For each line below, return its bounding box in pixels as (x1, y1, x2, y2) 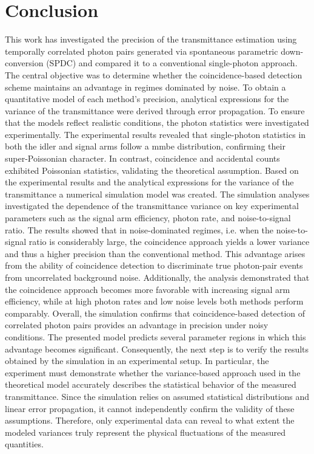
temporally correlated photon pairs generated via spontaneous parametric (5, 44, 278, 57)
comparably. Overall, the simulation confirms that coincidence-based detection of (5, 306, 306, 319)
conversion (5, 57, 44, 69)
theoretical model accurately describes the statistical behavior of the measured (5, 378, 296, 391)
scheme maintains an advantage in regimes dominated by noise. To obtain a (5, 80, 286, 93)
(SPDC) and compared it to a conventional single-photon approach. (46, 57, 298, 69)
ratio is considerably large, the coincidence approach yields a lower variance (28, 235, 310, 248)
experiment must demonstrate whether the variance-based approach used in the (5, 366, 301, 379)
